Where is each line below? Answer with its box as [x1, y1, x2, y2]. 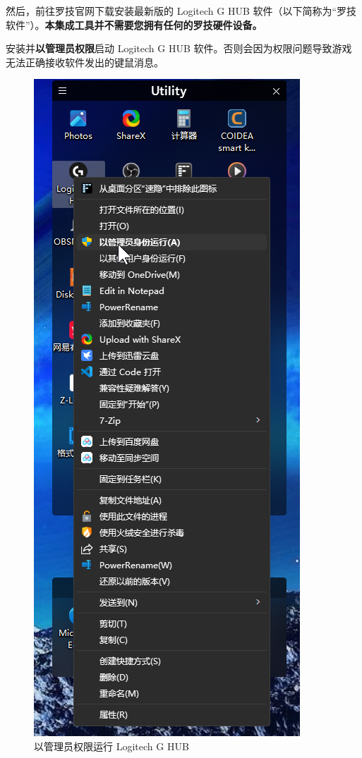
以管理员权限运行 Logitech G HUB [34, 738, 189, 753]
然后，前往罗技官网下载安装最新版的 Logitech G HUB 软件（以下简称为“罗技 [6, 4, 357, 18]
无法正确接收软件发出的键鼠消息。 [6, 54, 164, 69]
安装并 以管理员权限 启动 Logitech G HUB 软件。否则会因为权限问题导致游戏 [6, 41, 352, 56]
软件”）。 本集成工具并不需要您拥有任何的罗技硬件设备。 [6, 17, 263, 32]
